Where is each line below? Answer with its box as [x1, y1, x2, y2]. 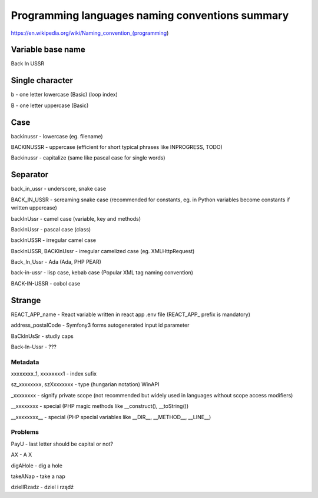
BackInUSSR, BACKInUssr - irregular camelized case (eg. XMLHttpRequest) [11, 247, 195, 254]
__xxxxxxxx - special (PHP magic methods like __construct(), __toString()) [11, 403, 188, 410]
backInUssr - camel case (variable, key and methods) [11, 215, 141, 222]
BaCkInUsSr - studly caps [11, 333, 74, 340]
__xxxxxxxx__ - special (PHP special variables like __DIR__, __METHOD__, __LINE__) [11, 413, 211, 420]
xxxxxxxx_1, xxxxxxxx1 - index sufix [11, 370, 97, 377]
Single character [11, 75, 73, 85]
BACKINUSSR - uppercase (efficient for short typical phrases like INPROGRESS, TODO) [11, 144, 223, 151]
